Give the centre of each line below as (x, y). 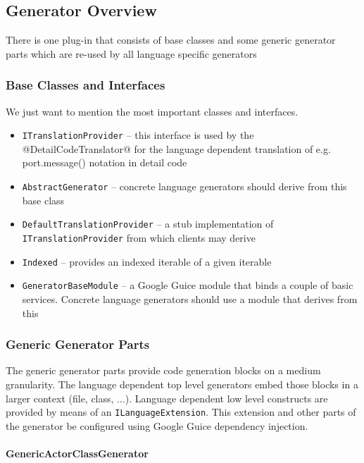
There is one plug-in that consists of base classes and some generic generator (171, 40)
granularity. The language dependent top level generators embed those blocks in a (182, 384)
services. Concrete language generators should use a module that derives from (190, 298)
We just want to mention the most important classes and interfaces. (152, 111)
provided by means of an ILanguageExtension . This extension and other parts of (181, 412)
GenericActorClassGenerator (77, 453)
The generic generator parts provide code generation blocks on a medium (163, 370)
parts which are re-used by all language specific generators (131, 53)
